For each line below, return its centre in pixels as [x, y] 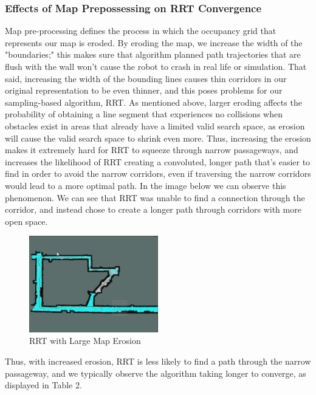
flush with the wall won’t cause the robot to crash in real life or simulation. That [156, 66]
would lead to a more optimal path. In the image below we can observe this [146, 185]
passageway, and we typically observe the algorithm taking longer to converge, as [156, 373]
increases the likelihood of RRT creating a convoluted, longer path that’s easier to [158, 161]
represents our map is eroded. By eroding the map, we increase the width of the [154, 42]
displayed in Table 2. [43, 385]
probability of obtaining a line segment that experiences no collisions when [144, 114]
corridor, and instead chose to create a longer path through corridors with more [153, 209]
